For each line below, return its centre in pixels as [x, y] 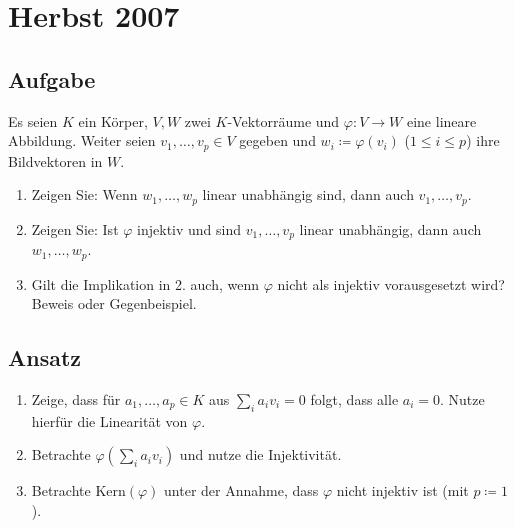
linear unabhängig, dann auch [390, 228]
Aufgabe [52, 78]
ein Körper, [113, 120]
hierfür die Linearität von [109, 420]
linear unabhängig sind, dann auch [308, 194]
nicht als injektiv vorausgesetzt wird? [391, 283]
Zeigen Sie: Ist [75, 228]
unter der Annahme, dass [241, 490]
